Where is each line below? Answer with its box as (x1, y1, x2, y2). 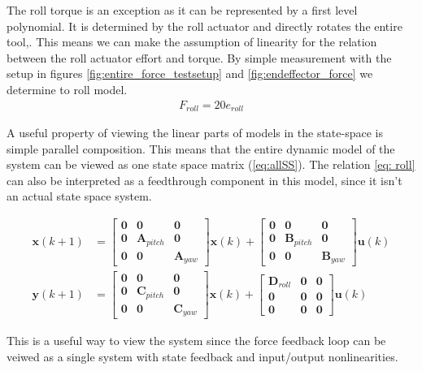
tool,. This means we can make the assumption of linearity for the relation (7, 33, 377, 50)
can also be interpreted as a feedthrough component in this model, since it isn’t (7, 171, 402, 188)
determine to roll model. (7, 80, 128, 97)
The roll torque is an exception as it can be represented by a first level (7, 2, 358, 18)
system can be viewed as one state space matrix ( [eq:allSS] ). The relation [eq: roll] (7, 156, 415, 173)
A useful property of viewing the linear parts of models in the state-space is (7, 124, 383, 141)
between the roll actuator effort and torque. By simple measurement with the (7, 49, 392, 66)
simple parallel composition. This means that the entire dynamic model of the (7, 140, 395, 157)
